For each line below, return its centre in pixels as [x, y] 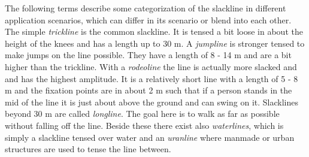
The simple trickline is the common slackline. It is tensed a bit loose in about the [154, 31]
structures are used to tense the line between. [88, 149]
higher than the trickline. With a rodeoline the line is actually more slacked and [151, 66]
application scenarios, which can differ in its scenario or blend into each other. [148, 19]
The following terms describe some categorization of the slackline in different [146, 8]
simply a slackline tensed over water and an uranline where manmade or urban [150, 137]
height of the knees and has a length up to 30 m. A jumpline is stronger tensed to [155, 43]
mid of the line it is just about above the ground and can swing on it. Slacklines [152, 102]
